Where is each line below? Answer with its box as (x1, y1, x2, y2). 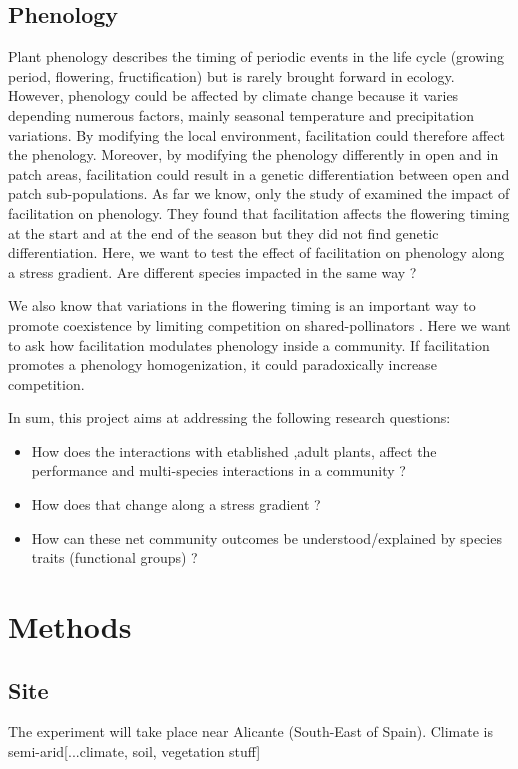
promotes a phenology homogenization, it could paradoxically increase (8, 354, 437, 375)
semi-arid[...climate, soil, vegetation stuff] (8, 741, 261, 762)
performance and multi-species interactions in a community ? (31, 460, 406, 481)
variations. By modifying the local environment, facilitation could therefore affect (8, 124, 506, 145)
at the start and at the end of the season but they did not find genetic (8, 222, 439, 243)
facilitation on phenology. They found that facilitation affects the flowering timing (8, 202, 510, 223)
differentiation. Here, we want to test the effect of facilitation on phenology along (8, 242, 505, 263)
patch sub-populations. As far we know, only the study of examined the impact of (8, 183, 510, 204)
